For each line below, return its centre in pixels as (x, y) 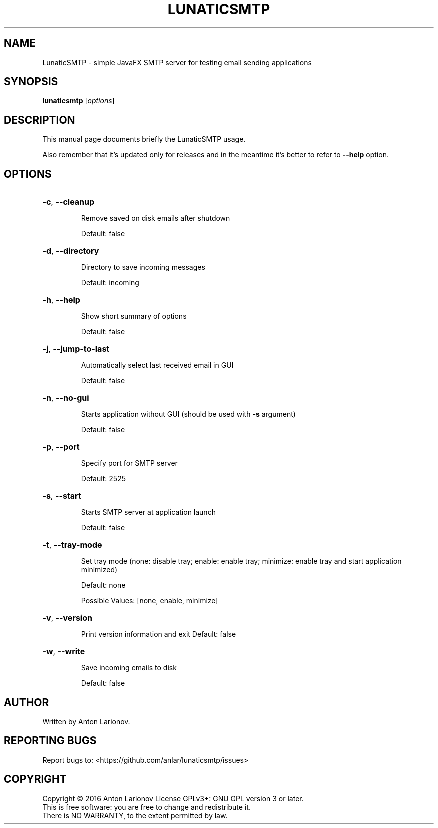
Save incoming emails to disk (129, 668)
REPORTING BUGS (50, 741)
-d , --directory (71, 251)
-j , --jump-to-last (76, 349)
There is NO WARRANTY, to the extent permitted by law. (135, 815)
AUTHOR (27, 702)
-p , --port (61, 447)
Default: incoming (110, 283)
